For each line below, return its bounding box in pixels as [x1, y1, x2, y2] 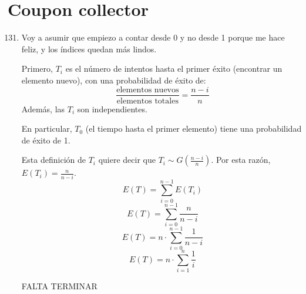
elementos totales [116, 96, 179, 105]
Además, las [21, 102, 65, 115]
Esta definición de [21, 153, 86, 166]
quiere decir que [98, 153, 156, 166]
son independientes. [77, 102, 147, 115]
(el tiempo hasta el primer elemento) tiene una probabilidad [85, 122, 302, 135]
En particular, [21, 122, 72, 135]
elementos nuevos [116, 85, 179, 94]
